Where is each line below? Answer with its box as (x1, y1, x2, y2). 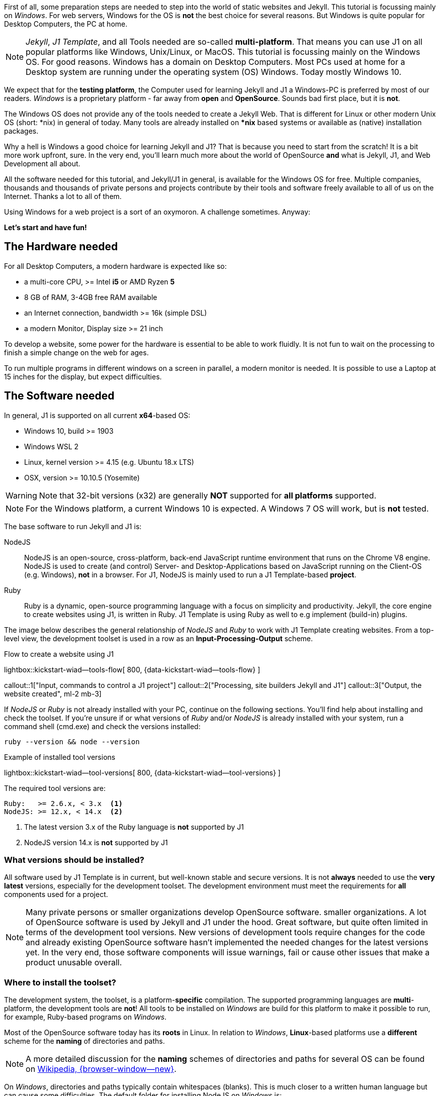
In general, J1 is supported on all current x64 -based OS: (4, 411, 191, 420)
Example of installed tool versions (4, 752, 116, 761)
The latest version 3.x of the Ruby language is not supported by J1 (24, 822, 244, 831)
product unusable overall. (26, 957, 122, 968)
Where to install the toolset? (4, 977, 116, 987)
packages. (4, 127, 39, 135)
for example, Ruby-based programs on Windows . (4, 1013, 167, 1022)
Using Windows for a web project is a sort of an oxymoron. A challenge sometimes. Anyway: (4, 208, 311, 216)
